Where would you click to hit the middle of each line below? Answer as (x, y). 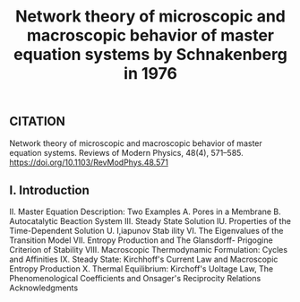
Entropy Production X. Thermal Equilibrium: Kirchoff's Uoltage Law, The (141, 269)
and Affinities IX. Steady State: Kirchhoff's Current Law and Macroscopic (144, 259)
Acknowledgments (44, 288)
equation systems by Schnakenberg (150, 55)
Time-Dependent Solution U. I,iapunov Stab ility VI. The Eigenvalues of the (146, 231)
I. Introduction (49, 190)
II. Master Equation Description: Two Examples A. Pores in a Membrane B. (146, 211)
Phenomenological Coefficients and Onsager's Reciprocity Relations (135, 279)
